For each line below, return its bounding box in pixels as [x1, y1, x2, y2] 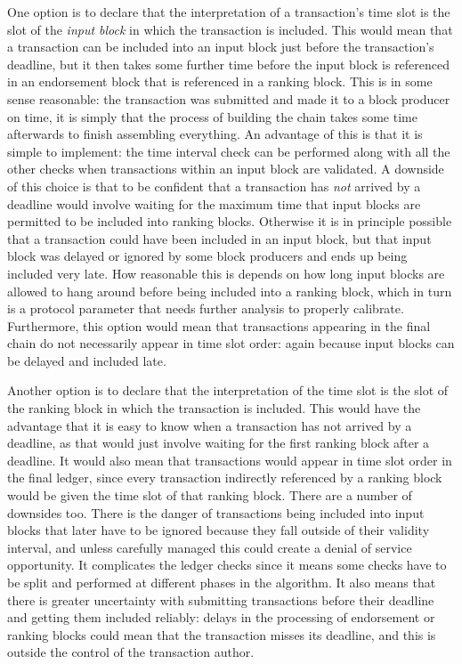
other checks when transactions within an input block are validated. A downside [7, 159, 444, 178]
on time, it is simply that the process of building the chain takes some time [7, 107, 417, 126]
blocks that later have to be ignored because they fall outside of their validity [7, 521, 430, 539]
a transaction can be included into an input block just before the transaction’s [7, 37, 434, 56]
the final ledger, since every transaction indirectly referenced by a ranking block [7, 468, 442, 487]
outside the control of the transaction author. [7, 643, 255, 661]
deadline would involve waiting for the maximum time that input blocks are [7, 194, 421, 213]
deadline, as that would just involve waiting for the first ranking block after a [7, 433, 430, 452]
